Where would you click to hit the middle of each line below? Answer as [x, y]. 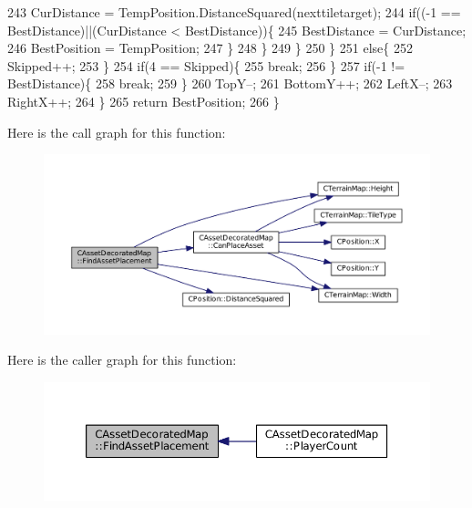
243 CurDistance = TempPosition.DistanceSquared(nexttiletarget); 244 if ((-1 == [234, 12]
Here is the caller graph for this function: [122, 360]
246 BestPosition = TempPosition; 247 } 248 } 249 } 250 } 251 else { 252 [210, 48]
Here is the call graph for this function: [117, 132]
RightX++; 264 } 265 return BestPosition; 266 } [144, 101]
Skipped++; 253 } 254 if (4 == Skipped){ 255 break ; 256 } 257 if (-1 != [206, 65]
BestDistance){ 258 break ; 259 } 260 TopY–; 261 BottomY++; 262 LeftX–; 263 [230, 83]
